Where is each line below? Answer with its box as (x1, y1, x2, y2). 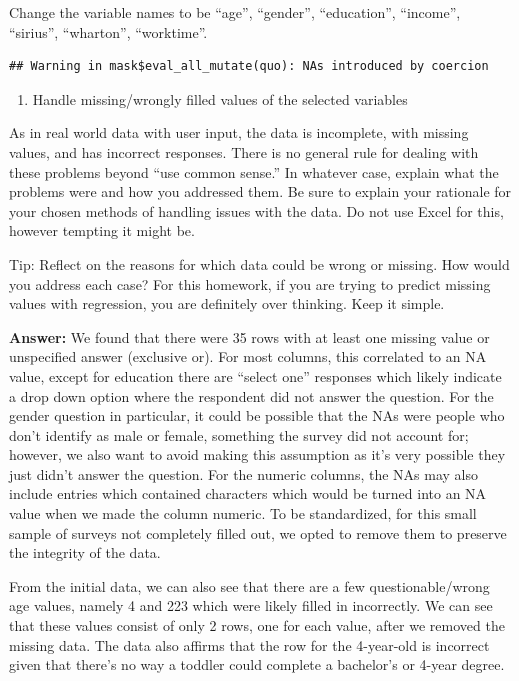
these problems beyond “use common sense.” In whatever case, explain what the (9, 161, 499, 182)
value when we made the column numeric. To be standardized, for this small (9, 503, 477, 524)
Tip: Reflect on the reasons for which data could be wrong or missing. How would (9, 253, 510, 274)
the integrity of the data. (9, 542, 161, 563)
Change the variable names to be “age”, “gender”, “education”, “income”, (9, 2, 461, 22)
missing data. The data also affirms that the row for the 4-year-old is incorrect (9, 634, 490, 655)
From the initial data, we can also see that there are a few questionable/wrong (9, 575, 490, 596)
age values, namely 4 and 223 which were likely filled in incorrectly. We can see (9, 595, 493, 616)
